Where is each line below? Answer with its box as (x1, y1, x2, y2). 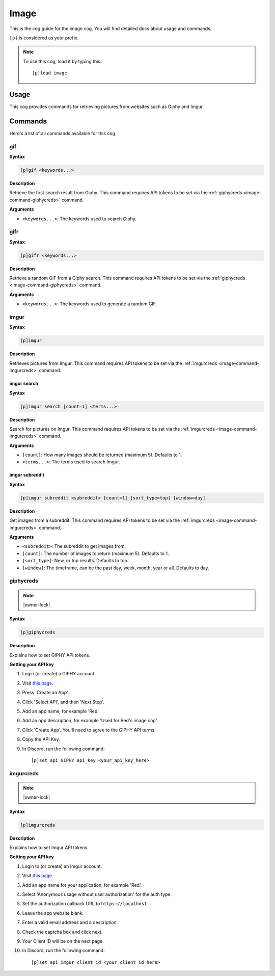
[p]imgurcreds (20, 822, 56, 828)
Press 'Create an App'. (22, 690, 69, 696)
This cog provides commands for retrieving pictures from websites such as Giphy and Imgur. (9, 103, 204, 110)
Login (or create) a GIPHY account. (22, 671, 96, 677)
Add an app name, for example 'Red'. (22, 708, 100, 714)
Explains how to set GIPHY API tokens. (9, 652, 90, 658)
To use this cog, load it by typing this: (23, 58, 102, 64)
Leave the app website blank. (22, 910, 84, 916)
